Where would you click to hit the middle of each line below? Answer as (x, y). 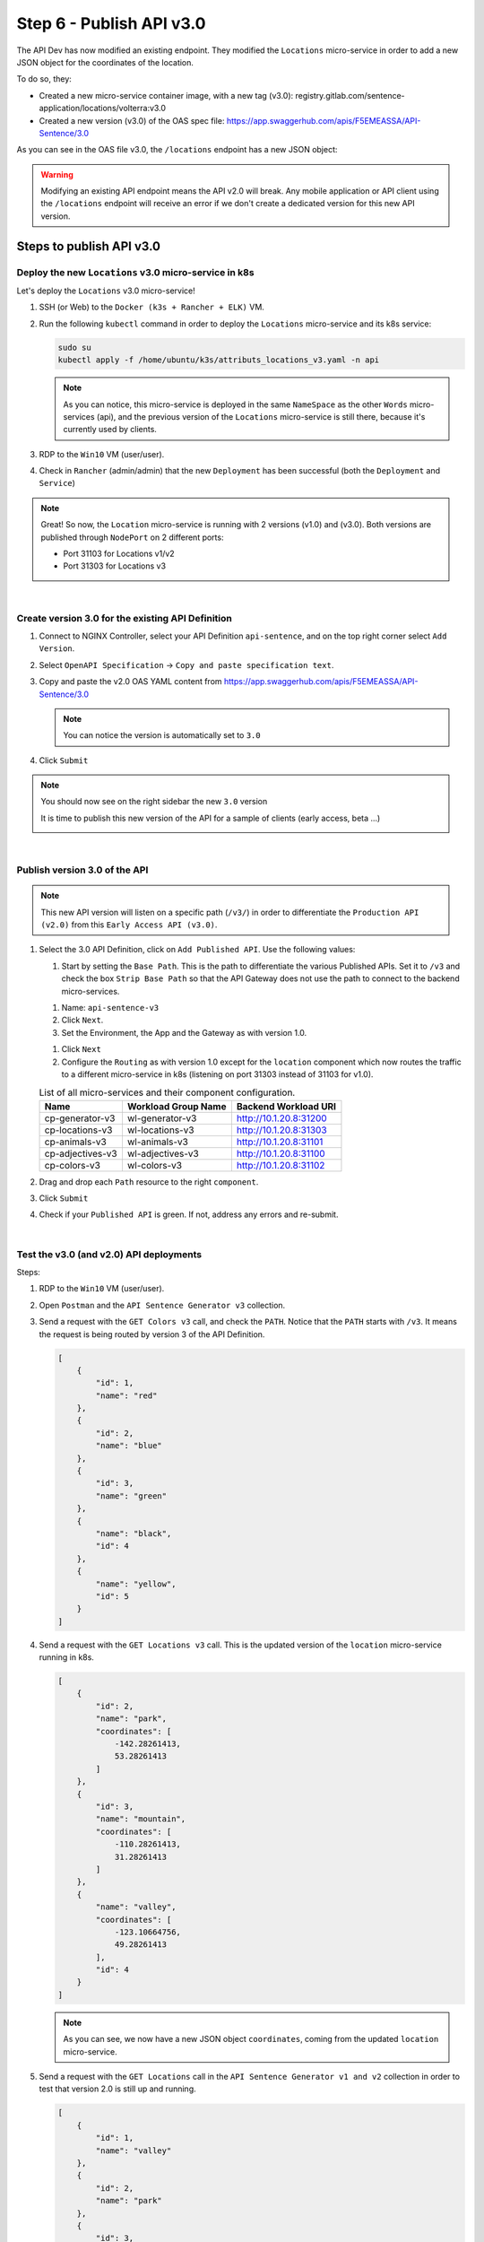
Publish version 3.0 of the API (82, 870)
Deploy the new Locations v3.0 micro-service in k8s (135, 272)
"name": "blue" (129, 1446)
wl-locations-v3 (160, 1130)
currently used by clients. (110, 430)
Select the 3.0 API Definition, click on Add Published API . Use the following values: (197, 950)
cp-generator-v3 (80, 1118)
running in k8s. (66, 1657)
